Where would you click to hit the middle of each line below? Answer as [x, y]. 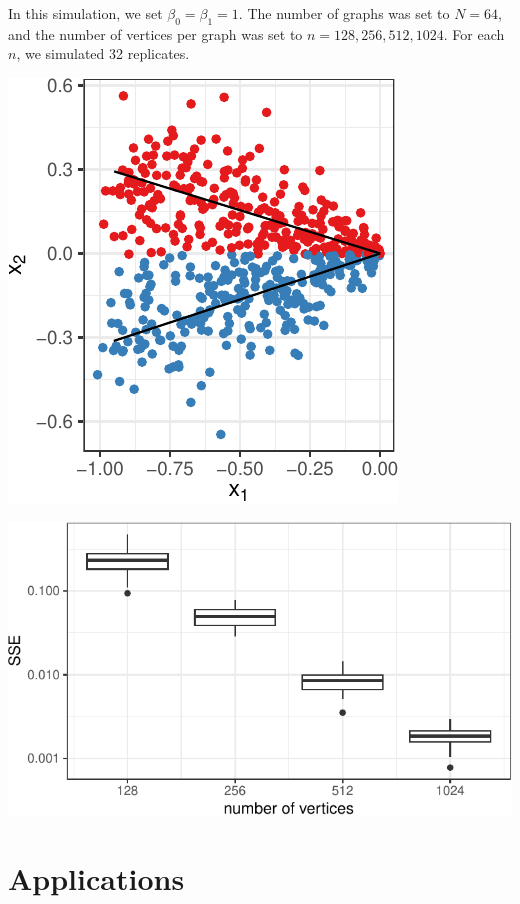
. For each [474, 33]
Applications [96, 877]
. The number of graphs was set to [344, 13]
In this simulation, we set [85, 13]
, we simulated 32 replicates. [103, 53]
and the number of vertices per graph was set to [155, 33]
